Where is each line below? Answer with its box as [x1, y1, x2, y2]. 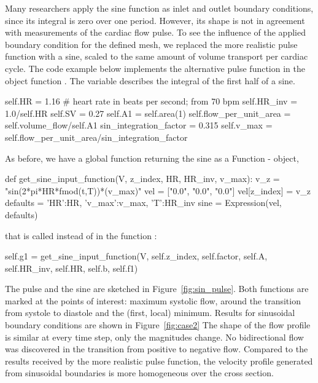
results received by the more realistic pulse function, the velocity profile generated [5, 354, 313, 367]
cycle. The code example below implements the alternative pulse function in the [5, 61, 305, 74]
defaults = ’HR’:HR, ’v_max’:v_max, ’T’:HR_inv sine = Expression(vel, [5, 196, 282, 209]
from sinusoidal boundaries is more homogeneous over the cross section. [5, 366, 274, 379]
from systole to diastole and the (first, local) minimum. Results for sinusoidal [5, 306, 295, 319]
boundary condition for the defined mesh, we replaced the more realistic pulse [5, 38, 298, 50]
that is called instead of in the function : [5, 229, 157, 242]
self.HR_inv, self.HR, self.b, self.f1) [5, 261, 138, 274]
